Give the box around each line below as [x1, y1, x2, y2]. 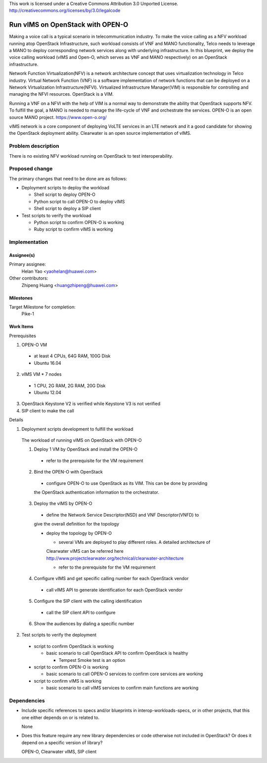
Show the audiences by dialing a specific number [34, 621, 134, 627]
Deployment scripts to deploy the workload [21, 185, 110, 191]
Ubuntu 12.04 [34, 390, 62, 396]
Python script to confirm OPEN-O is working [34, 220, 124, 225]
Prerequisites [9, 333, 37, 339]
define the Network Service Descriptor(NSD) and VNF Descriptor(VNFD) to [46, 512, 199, 518]
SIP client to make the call [21, 408, 74, 413]
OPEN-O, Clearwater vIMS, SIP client [21, 749, 97, 755]
